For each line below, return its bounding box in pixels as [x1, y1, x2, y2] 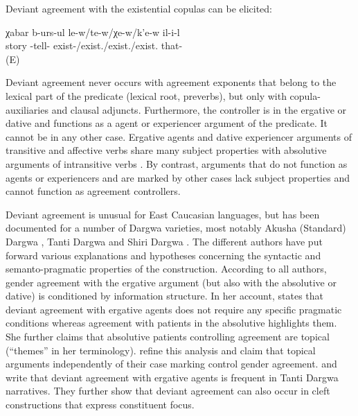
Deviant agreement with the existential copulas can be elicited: [6, 1, 272, 15]
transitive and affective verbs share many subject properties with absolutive [6, 143, 327, 157]
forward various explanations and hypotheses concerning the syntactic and [6, 248, 321, 262]
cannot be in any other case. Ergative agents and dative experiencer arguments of [6, 129, 352, 144]
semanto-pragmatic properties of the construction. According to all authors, [6, 261, 327, 276]
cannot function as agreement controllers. [6, 184, 181, 198]
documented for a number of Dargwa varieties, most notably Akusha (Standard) [6, 220, 346, 235]
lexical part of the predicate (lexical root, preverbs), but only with [6, 88, 287, 103]
